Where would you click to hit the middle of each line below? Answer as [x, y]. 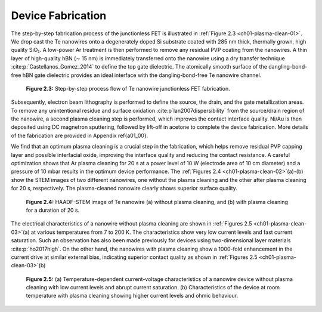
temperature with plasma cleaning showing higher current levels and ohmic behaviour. [132, 296]
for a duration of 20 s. [53, 210]
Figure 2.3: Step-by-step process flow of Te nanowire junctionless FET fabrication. [128, 88]
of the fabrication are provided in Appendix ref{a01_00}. [80, 135]
